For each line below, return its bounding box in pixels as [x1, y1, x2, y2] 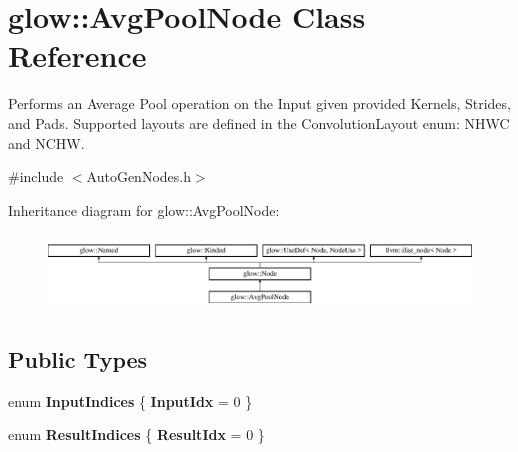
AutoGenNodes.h [86, 166, 191, 187]
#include [8, 166, 64, 187]
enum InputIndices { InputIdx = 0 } [8, 390, 253, 411]
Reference [8, 35, 147, 76]
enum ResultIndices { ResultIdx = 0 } [8, 424, 265, 445]
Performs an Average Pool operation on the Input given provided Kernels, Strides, [8, 93, 511, 114]
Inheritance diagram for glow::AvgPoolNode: [8, 199, 280, 220]
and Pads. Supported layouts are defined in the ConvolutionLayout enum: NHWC [8, 112, 510, 133]
